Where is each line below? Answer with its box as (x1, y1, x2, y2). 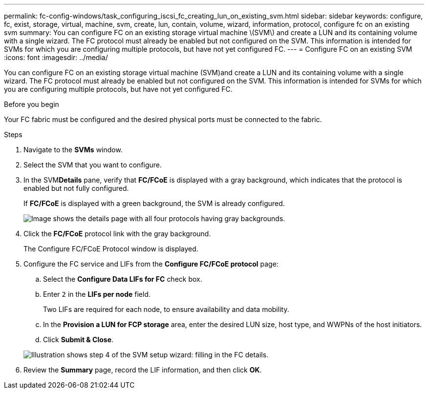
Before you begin (4, 100, 59, 108)
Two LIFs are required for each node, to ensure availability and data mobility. (43, 305, 289, 313)
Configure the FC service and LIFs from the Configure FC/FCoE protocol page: (23, 260, 278, 268)
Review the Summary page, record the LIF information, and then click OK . (23, 366, 262, 374)
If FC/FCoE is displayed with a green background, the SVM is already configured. (23, 199, 285, 207)
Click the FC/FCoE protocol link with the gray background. (23, 229, 211, 238)
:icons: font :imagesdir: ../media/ (4, 53, 108, 62)
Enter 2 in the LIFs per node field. (43, 290, 150, 298)
